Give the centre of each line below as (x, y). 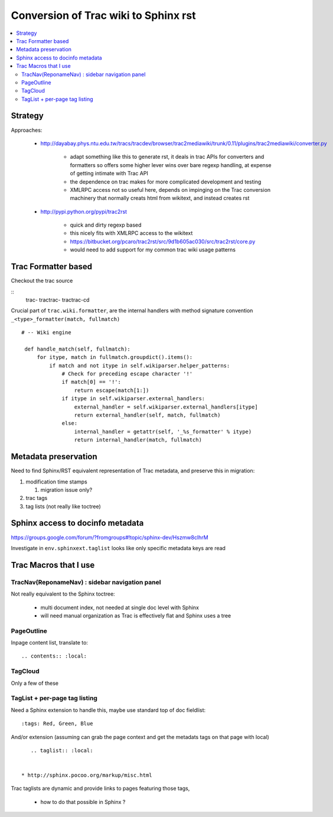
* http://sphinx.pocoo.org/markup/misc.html (87, 775)
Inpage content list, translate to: (50, 643)
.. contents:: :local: (54, 656)
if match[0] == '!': (91, 382)
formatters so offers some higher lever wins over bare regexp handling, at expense (171, 165)
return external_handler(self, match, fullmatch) (147, 415)
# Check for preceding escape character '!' (127, 374)
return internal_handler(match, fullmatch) (138, 440)
